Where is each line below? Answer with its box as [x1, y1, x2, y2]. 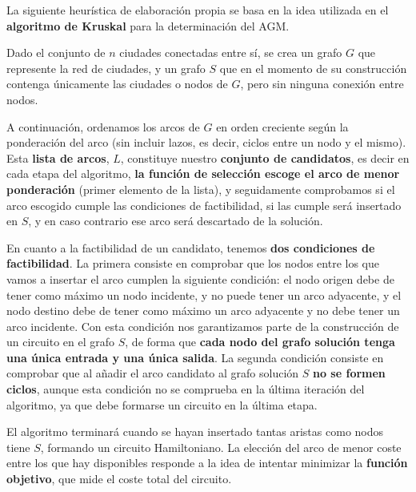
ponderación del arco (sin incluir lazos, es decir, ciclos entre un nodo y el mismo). [6, 134, 406, 151]
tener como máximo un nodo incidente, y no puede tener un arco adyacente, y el [6, 286, 402, 303]
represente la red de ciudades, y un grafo [6, 59, 206, 76]
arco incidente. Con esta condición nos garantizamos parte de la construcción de [6, 317, 399, 334]
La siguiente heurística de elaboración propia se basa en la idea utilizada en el [6, 2, 389, 18]
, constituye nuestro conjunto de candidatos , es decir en [120, 149, 410, 166]
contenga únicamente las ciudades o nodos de [6, 75, 228, 92]
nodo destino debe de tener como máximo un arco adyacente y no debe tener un [6, 302, 400, 319]
